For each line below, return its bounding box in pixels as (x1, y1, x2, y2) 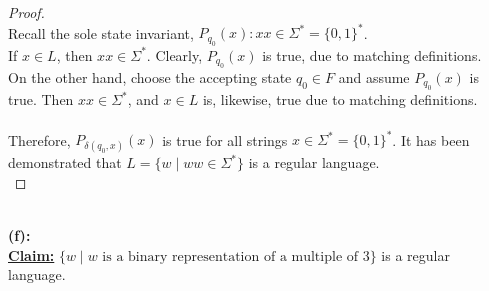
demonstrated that (8, 152, 122, 173)
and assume (338, 66, 410, 87)
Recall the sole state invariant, (8, 22, 194, 43)
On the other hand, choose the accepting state (8, 66, 292, 87)
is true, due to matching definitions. (262, 44, 482, 65)
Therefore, (8, 129, 71, 149)
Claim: (8, 244, 55, 265)
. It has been (392, 129, 470, 149)
